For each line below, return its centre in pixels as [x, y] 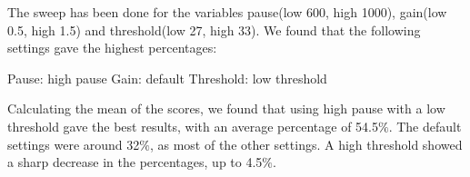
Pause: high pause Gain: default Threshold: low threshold [167, 78]
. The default [425, 126]
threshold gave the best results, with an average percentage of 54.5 [193, 126]
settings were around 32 [74, 144]
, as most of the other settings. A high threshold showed [306, 144]
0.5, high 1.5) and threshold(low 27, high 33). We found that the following [214, 29]
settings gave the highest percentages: [112, 48]
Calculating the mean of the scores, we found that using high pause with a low [226, 108]
